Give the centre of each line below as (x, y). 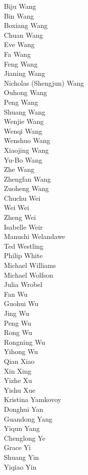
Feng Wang (21, 63)
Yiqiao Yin (20, 466)
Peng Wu (18, 322)
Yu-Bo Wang (23, 159)
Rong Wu (18, 332)
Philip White (23, 255)
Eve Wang (19, 44)
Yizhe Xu (18, 380)
